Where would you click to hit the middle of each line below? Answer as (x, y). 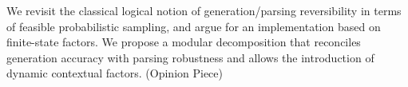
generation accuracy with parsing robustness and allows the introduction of (190, 57)
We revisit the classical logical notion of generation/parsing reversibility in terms (204, 10)
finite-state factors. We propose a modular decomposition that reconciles (184, 42)
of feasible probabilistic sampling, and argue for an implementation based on (194, 26)
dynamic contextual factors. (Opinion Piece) (115, 73)
